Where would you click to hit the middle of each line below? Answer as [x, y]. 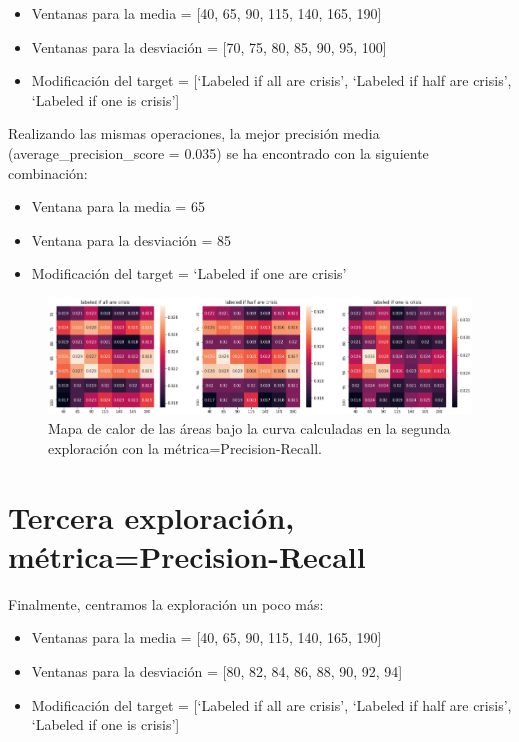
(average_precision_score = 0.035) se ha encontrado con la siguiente [218, 152]
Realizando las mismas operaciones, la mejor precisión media [194, 133]
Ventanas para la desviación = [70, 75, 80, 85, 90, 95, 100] [209, 46]
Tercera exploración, [151, 516]
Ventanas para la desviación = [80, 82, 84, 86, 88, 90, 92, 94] [217, 670]
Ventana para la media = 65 [118, 206]
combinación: [48, 172]
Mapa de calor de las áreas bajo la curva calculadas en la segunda [249, 428]
